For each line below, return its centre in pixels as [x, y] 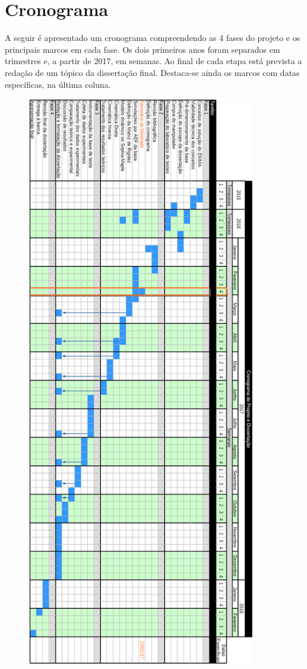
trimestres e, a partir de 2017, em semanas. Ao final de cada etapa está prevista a [153, 61]
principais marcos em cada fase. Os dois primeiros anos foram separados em [143, 49]
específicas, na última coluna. [58, 84]
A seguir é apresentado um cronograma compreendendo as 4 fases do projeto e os [153, 38]
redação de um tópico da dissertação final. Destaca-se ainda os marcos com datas [152, 72]
